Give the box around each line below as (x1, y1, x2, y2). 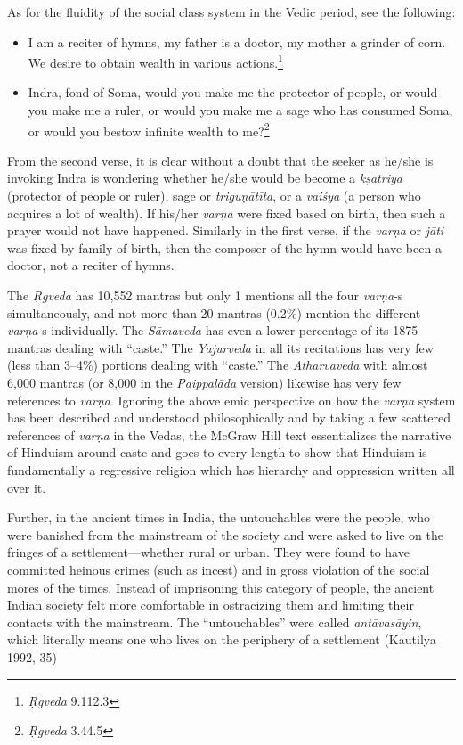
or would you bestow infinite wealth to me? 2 (28, 119, 270, 140)
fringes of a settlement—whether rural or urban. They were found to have (7, 543, 410, 561)
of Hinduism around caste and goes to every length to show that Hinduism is (7, 443, 427, 462)
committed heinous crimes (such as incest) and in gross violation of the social (7, 560, 430, 578)
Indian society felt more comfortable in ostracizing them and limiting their (7, 595, 414, 614)
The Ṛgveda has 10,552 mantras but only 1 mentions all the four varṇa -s (7, 286, 403, 305)
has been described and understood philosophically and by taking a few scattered (7, 408, 451, 427)
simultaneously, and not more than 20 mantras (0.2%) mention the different (7, 303, 421, 322)
